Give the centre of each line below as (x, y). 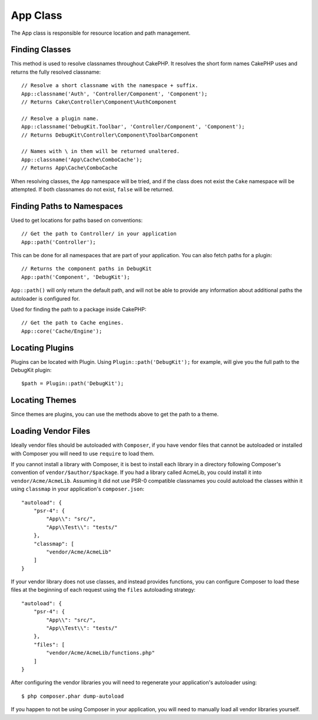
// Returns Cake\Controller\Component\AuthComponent (99, 102)
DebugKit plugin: (31, 370)
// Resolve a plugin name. (60, 118)
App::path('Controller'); (59, 242)
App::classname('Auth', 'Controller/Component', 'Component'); (115, 94)
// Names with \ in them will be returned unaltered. (100, 151)
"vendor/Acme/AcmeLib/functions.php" (101, 653)
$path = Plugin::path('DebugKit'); (73, 384)
